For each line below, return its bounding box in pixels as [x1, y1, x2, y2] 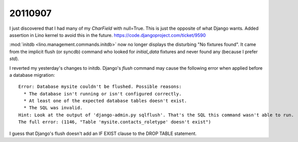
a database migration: [9, 72, 55, 78]
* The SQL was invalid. [23, 105, 83, 111]
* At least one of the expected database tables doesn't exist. [23, 98, 187, 104]
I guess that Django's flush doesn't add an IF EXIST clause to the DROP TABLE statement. [9, 130, 197, 136]
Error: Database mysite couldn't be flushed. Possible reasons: [18, 84, 182, 89]
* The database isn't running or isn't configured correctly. [23, 91, 182, 97]
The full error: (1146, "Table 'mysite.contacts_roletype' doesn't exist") [18, 119, 211, 125]
